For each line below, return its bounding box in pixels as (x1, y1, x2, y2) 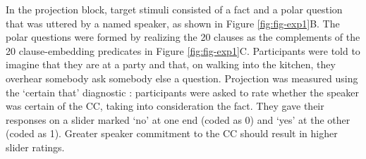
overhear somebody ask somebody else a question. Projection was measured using (6, 70, 358, 85)
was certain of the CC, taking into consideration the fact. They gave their (6, 98, 324, 113)
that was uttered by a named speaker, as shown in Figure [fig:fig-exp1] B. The (6, 15, 340, 30)
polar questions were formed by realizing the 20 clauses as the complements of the (6, 30, 360, 44)
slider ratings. (6, 139, 65, 154)
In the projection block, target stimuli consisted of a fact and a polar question (6, 2, 343, 16)
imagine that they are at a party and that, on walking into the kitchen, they (6, 57, 336, 72)
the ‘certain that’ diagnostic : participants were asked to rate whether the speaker (6, 84, 360, 99)
